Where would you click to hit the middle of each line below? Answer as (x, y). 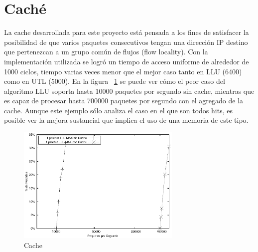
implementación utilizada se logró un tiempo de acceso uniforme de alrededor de (127, 61)
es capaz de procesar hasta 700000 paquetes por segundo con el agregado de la (124, 101)
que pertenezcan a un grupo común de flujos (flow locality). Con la (106, 52)
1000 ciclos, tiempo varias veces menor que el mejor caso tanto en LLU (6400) (123, 71)
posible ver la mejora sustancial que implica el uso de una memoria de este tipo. (126, 120)
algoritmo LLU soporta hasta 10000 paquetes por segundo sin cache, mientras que (129, 91)
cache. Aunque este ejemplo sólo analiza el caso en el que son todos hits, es (118, 110)
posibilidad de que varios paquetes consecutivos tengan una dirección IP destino (126, 42)
